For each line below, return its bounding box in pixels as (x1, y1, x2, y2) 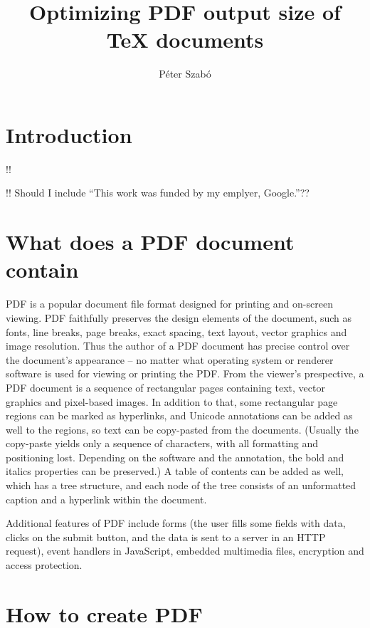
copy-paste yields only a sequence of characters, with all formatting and (6, 436, 319, 451)
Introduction (6, 120, 132, 149)
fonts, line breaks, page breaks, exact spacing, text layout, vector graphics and (6, 324, 347, 339)
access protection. (6, 558, 83, 572)
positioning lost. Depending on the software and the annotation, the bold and (6, 449, 344, 464)
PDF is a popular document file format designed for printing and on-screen (6, 296, 333, 311)
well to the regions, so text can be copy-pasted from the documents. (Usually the (6, 422, 359, 436)
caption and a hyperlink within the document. (6, 491, 207, 506)
